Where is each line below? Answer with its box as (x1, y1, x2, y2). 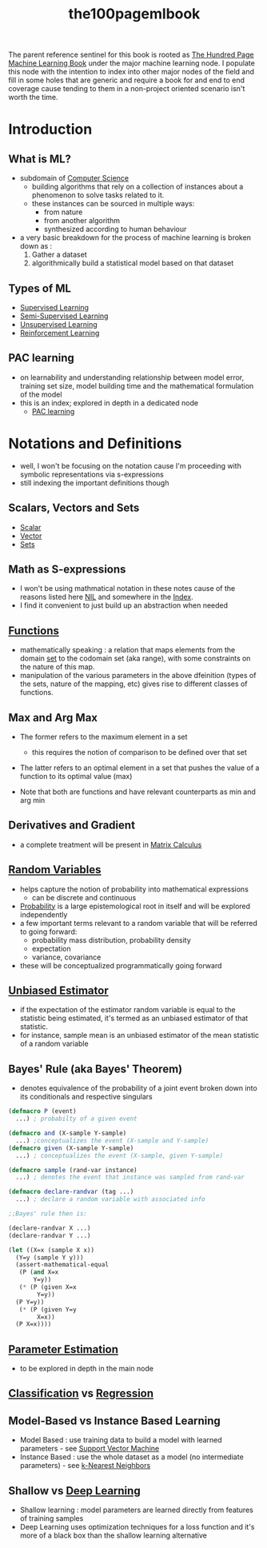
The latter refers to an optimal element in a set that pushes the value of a (19, 763, 260, 772)
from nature (43, 207, 83, 217)
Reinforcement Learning (19, 329, 100, 337)
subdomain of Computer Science (19, 174, 130, 183)
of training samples (19, 1514, 84, 1523)
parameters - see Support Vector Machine (19, 1444, 160, 1454)
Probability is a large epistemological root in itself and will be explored (19, 901, 250, 911)
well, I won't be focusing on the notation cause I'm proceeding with (19, 461, 241, 470)
